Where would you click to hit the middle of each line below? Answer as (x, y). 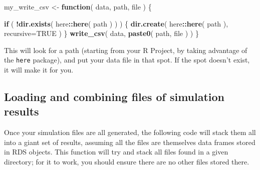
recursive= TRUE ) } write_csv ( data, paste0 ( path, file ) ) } (101, 33)
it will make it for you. (39, 70)
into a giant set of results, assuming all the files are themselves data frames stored (130, 142)
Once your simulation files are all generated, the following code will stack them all (130, 132)
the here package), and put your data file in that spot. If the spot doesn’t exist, (127, 60)
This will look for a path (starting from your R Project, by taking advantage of (126, 50)
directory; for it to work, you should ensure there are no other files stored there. (127, 161)
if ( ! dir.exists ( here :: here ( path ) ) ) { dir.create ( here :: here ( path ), (116, 23)
